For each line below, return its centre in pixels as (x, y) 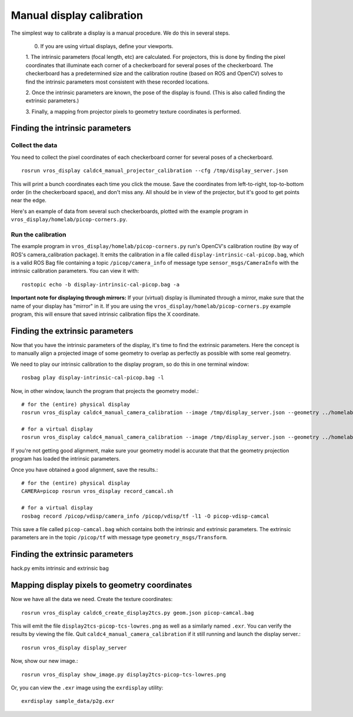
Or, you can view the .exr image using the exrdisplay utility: (87, 688)
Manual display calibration (77, 15)
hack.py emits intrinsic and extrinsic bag (60, 568)
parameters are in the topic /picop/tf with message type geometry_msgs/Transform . (119, 538)
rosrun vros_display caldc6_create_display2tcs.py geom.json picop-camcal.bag (138, 613)
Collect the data (34, 145)
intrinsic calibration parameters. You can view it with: (75, 271)
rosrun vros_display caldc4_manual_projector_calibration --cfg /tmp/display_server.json (155, 171)
